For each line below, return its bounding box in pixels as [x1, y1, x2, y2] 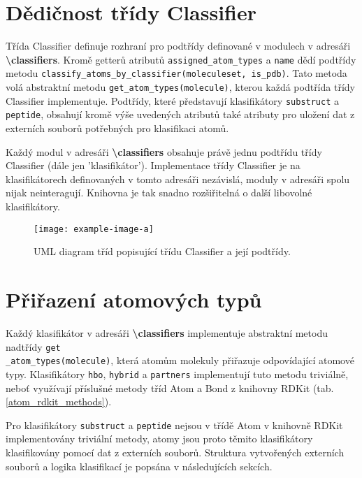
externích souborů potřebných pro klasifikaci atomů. [6, 121, 229, 135]
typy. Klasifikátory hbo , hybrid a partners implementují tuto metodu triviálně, [6, 366, 349, 381]
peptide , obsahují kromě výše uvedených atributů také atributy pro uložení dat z [6, 107, 355, 122]
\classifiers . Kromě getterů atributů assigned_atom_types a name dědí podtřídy [6, 52, 356, 66]
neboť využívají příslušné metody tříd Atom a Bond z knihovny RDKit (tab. [6, 380, 334, 395]
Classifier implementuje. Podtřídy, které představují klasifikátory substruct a [6, 93, 340, 108]
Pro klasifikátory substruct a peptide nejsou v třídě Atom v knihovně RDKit [6, 417, 343, 432]
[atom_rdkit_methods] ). [6, 394, 112, 409]
